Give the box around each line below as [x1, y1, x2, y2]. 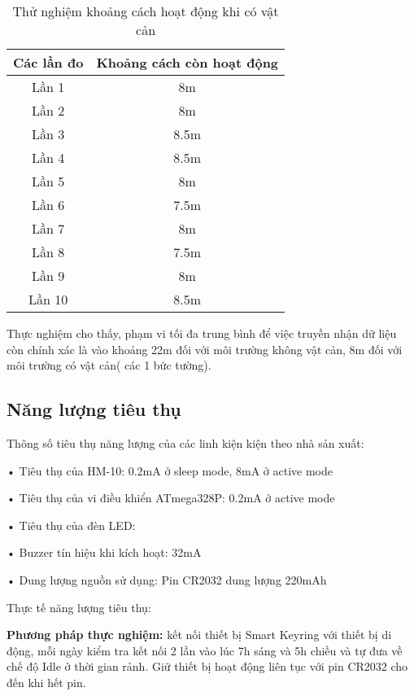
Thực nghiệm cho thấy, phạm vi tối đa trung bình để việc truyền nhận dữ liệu [7, 325, 397, 341]
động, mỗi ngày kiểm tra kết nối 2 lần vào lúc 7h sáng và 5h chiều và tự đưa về [7, 641, 403, 659]
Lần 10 [28, 290, 68, 309]
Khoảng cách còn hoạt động [96, 53, 279, 72]
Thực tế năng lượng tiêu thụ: [7, 598, 151, 615]
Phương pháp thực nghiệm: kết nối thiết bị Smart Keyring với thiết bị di [7, 626, 392, 643]
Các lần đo [13, 53, 84, 72]
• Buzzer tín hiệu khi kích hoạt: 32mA [7, 544, 202, 561]
